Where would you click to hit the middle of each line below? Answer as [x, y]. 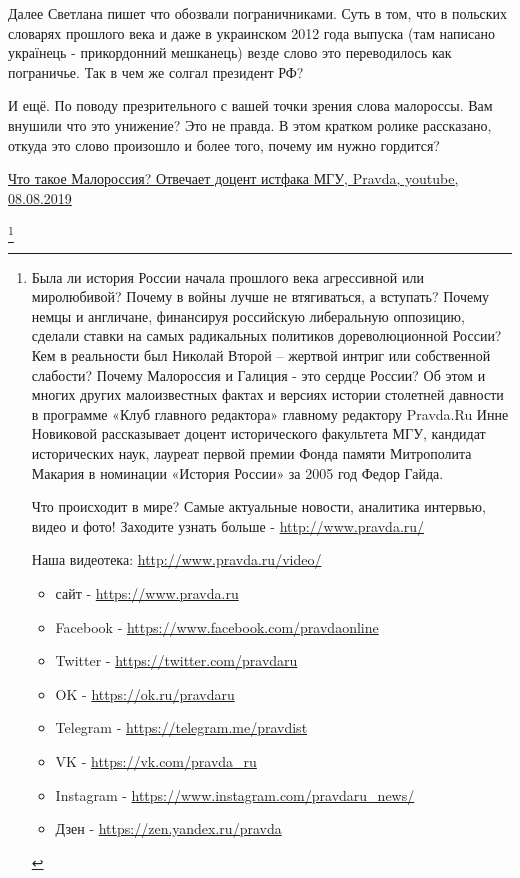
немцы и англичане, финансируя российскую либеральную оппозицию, [248, 315]
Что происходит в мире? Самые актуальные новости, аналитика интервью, [258, 506]
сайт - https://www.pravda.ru [147, 592]
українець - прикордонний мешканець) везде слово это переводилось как [230, 52]
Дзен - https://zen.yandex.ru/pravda [168, 828]
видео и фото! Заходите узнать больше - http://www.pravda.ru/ [228, 525]
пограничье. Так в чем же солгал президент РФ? [156, 71]
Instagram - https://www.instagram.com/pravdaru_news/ [235, 794]
